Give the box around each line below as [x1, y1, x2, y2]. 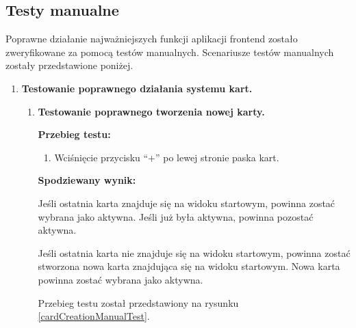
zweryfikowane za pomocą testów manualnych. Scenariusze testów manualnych [5, 44, 334, 59]
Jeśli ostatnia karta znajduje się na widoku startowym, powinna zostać [38, 195, 335, 210]
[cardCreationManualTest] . [38, 309, 150, 323]
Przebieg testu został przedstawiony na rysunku [38, 295, 239, 310]
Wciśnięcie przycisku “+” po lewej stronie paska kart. [54, 150, 279, 164]
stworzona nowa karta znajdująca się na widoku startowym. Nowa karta [38, 259, 340, 273]
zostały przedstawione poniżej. [5, 58, 133, 72]
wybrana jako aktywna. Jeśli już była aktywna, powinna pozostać [38, 209, 314, 223]
